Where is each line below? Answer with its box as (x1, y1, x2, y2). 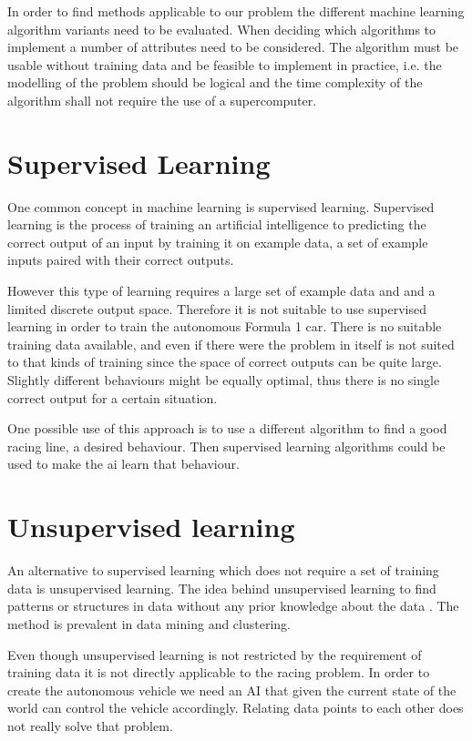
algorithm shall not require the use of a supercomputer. (7, 90, 317, 109)
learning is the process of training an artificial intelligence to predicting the (7, 215, 426, 234)
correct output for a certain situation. (7, 388, 218, 407)
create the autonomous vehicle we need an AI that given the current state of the (7, 680, 457, 699)
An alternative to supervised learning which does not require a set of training (7, 561, 439, 580)
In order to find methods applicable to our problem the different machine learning (7, 2, 465, 20)
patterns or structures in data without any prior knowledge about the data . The (7, 596, 459, 615)
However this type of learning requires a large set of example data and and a (7, 281, 436, 300)
